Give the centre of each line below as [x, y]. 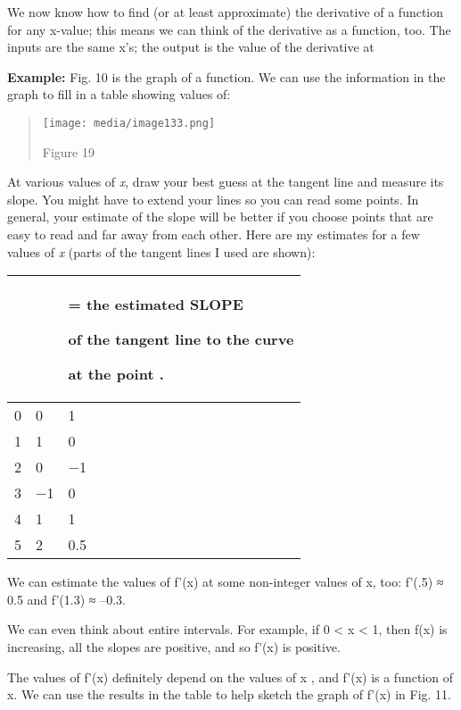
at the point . [116, 374]
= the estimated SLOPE [156, 305]
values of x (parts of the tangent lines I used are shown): [161, 251]
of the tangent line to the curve [181, 339]
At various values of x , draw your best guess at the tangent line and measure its [226, 182]
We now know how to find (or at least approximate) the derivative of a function [226, 12]
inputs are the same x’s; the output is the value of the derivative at [191, 47]
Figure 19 [68, 151]
